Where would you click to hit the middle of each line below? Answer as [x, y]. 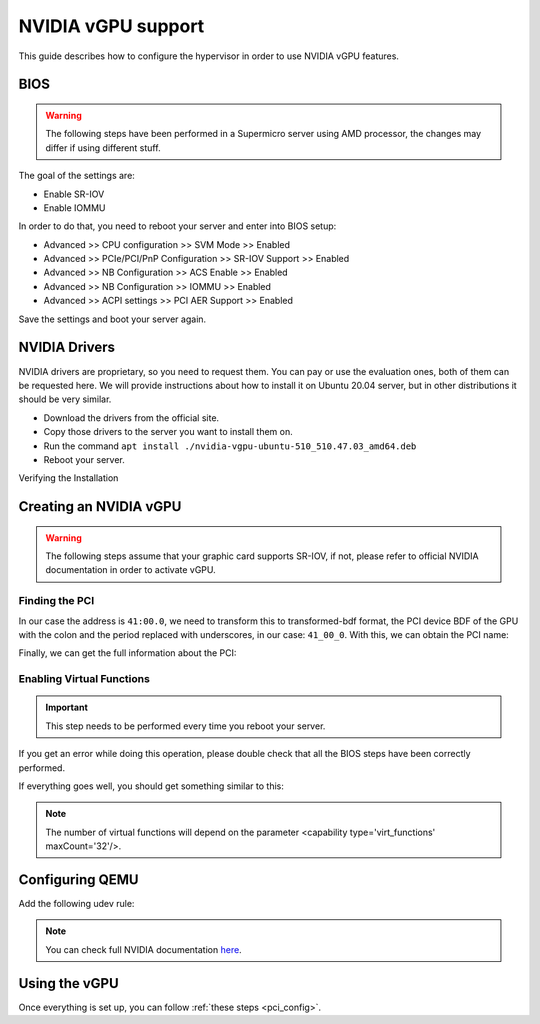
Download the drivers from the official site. [131, 417]
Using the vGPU [68, 983]
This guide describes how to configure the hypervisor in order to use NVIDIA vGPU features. [209, 56]
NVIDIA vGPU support [111, 26]
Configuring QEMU [78, 879]
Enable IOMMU [74, 207]
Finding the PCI [56, 601]
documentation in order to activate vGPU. [131, 570]
